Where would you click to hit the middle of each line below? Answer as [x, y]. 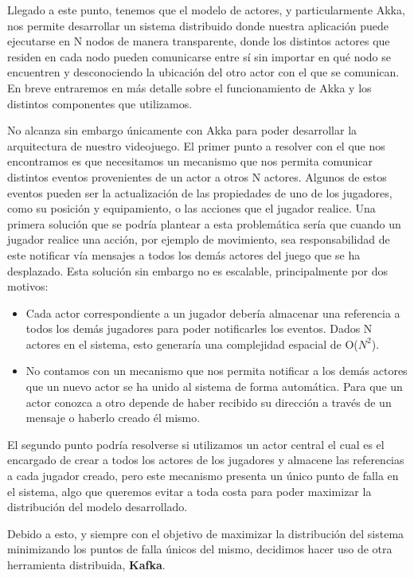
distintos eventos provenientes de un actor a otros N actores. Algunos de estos [197, 176]
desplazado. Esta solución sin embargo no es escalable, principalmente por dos [198, 270]
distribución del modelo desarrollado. [98, 507]
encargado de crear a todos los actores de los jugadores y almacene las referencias [206, 460]
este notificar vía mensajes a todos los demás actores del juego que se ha [184, 254]
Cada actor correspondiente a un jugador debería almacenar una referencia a [213, 312]
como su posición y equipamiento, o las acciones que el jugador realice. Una [191, 208]
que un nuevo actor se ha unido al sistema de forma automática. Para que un [214, 387]
